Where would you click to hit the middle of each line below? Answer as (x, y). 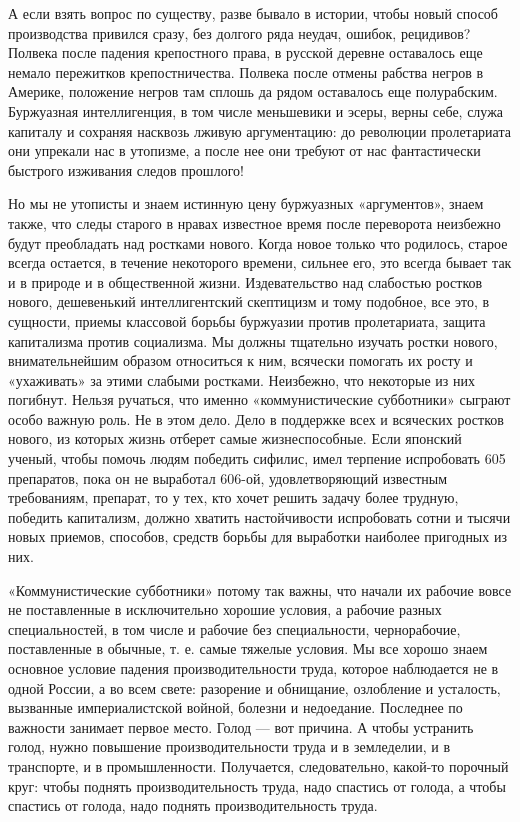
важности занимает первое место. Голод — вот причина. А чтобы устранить (241, 726)
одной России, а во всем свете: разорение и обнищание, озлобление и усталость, (254, 687)
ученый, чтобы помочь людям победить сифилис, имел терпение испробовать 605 (257, 458)
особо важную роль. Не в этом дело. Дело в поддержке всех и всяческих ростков (256, 418)
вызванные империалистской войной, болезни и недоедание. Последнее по (235, 707)
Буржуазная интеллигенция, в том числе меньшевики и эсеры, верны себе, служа (256, 110)
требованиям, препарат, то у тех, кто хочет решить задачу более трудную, (233, 497)
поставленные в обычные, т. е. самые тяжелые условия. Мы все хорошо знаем (248, 648)
